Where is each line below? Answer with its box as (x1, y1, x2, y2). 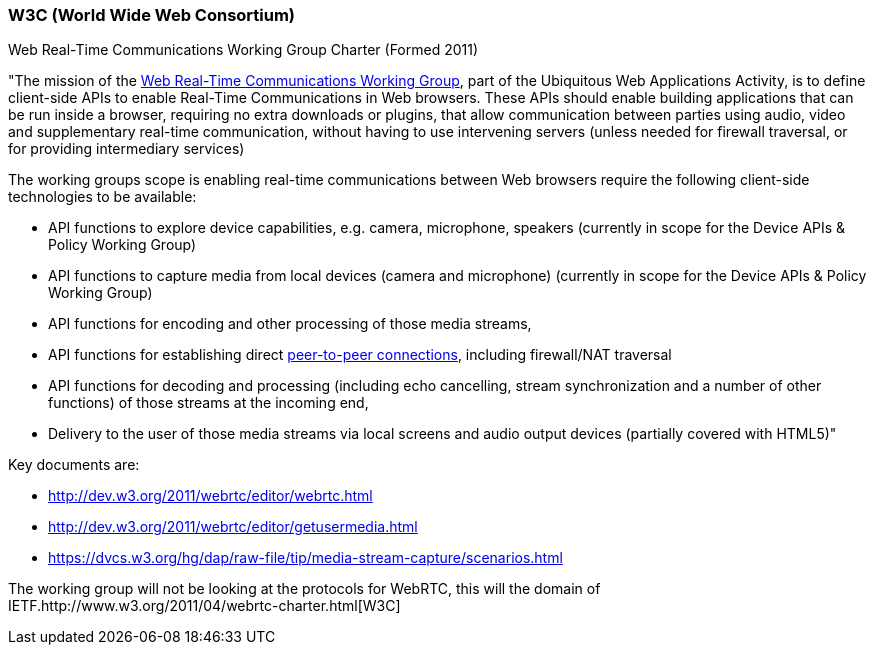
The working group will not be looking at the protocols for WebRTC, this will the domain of (8, 580, 601, 598)
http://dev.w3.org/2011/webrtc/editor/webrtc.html (48, 487, 373, 505)
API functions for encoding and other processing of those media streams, (48, 315, 532, 333)
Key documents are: (8, 456, 140, 474)
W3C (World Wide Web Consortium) (8, 5, 296, 25)
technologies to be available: (8, 188, 197, 206)
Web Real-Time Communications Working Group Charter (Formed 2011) (8, 41, 479, 59)
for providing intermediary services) (8, 140, 245, 158)
